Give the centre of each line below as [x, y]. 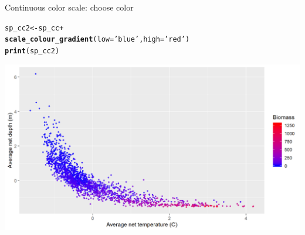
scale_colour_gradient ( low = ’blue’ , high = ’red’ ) [97, 40]
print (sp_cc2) [32, 51]
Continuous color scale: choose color [69, 7]
